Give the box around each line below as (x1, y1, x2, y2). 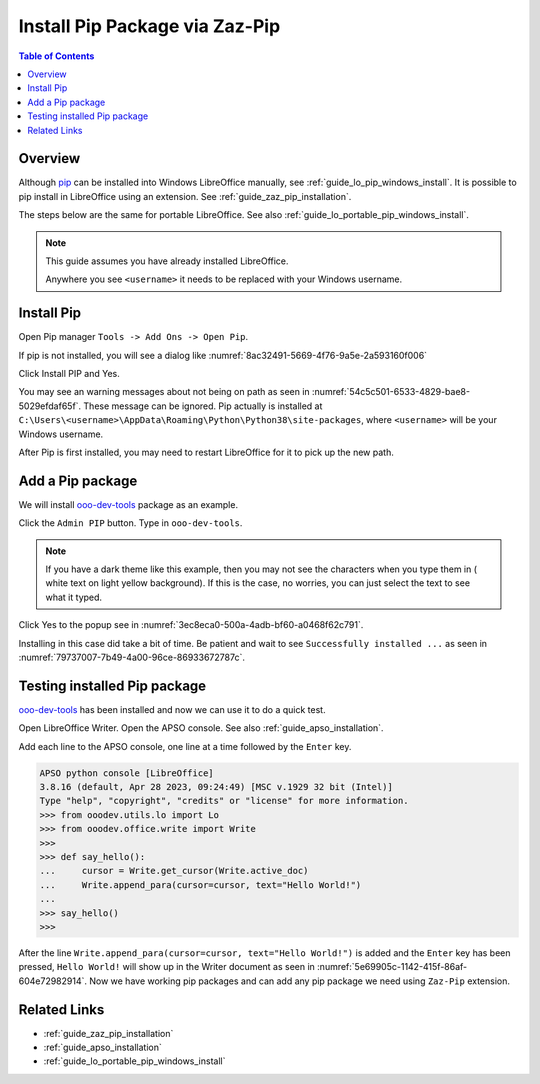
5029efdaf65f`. (18, 400, 82, 412)
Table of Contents (18, 50, 95, 62)
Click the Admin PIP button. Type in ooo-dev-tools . (18, 517, 243, 529)
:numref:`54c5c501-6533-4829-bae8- (311, 386, 470, 398)
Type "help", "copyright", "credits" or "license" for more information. (39, 795, 409, 807)
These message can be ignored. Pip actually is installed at (83, 400, 323, 412)
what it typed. (45, 591, 103, 603)
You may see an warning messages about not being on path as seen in (18, 386, 310, 398)
